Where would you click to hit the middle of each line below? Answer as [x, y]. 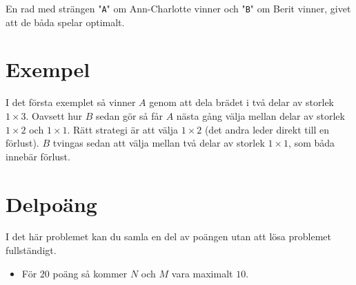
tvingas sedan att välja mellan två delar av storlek [159, 143]
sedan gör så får [129, 115]
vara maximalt [202, 273]
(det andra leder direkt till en [267, 129]
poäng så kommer [90, 273]
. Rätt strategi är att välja [123, 129]
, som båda [312, 143]
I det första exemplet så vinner [71, 102]
